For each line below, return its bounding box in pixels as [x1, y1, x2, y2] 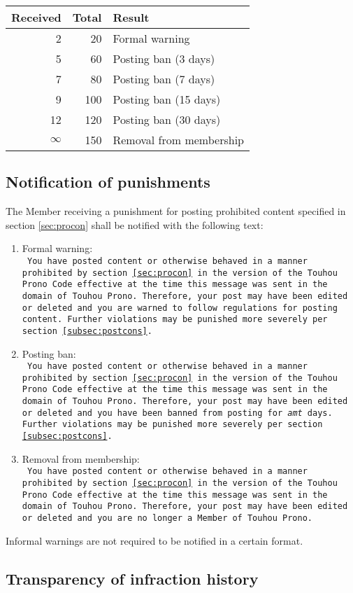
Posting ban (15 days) [113, 91, 221, 107]
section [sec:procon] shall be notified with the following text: [6, 217, 264, 232]
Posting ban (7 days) [113, 71, 215, 87]
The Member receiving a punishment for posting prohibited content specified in [6, 204, 346, 218]
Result [113, 9, 150, 25]
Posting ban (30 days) [113, 111, 221, 127]
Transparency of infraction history [6, 567, 259, 589]
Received [11, 9, 62, 25]
